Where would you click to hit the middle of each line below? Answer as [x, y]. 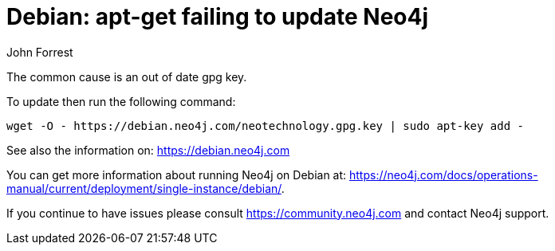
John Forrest [40, 52]
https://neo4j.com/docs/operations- [444, 175]
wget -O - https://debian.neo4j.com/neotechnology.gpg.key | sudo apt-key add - [266, 125]
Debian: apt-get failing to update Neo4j [218, 17]
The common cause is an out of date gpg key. [127, 76]
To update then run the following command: [121, 101]
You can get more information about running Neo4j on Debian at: [177, 175]
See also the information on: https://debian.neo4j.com [148, 150]
